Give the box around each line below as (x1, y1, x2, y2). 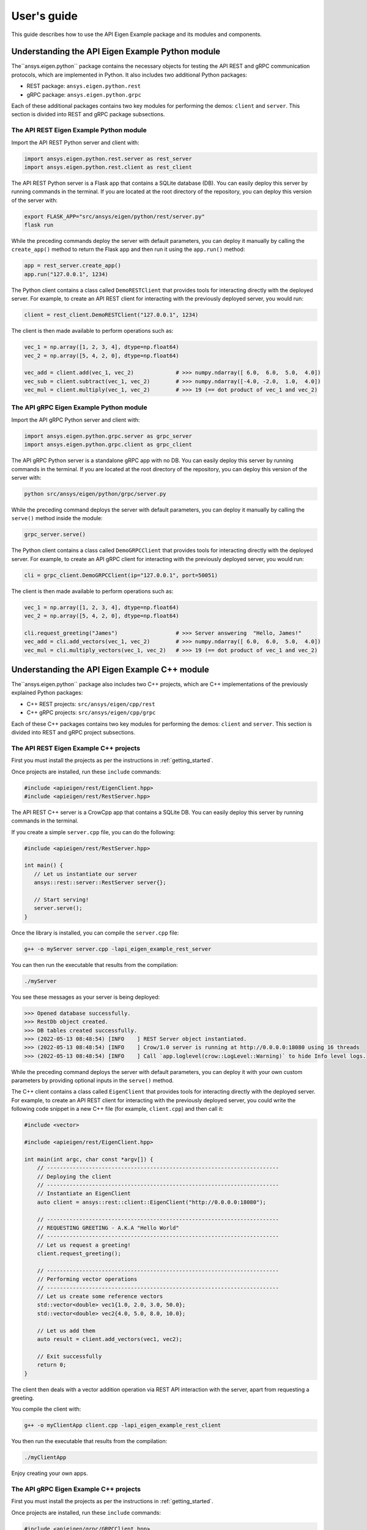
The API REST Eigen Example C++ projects (11, 744, 141, 752)
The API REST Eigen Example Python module (11, 126, 147, 135)
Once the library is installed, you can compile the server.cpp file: (11, 929, 179, 936)
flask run (24, 222, 54, 229)
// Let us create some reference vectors (37, 1293, 163, 1300)
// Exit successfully (37, 1353, 102, 1360)
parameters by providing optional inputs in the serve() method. (11, 1077, 174, 1084)
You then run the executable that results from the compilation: (11, 1438, 168, 1445)
